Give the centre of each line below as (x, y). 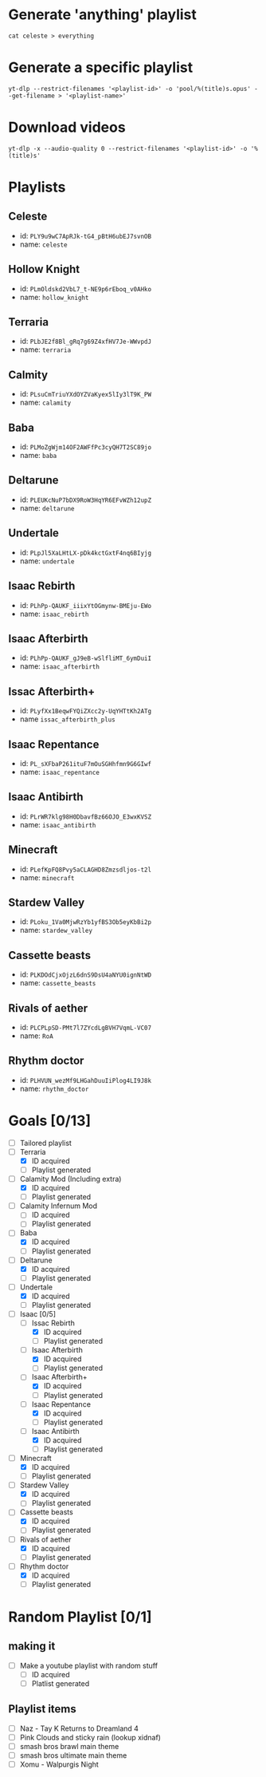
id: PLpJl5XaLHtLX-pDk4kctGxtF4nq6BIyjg (86, 552)
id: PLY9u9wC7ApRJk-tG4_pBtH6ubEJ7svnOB (86, 235)
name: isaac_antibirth (58, 824)
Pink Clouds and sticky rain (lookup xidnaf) (90, 1737)
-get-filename (32, 96)
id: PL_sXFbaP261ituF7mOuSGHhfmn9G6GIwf (86, 763)
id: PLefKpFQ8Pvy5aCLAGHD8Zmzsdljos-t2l (86, 869)
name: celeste (43, 244)
